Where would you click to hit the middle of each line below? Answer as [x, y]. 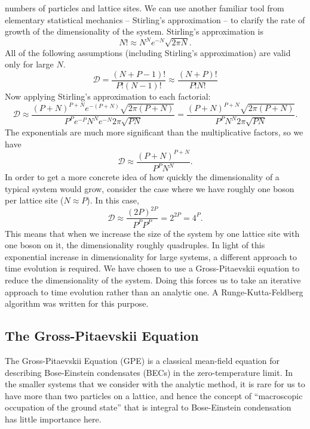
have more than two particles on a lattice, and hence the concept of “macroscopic [154, 395]
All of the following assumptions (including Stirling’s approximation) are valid [148, 52]
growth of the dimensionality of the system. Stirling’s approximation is [134, 31]
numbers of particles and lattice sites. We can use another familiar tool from [145, 8]
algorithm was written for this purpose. [77, 303]
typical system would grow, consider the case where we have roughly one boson [150, 188]
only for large [29, 64]
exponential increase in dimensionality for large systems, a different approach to [151, 256]
